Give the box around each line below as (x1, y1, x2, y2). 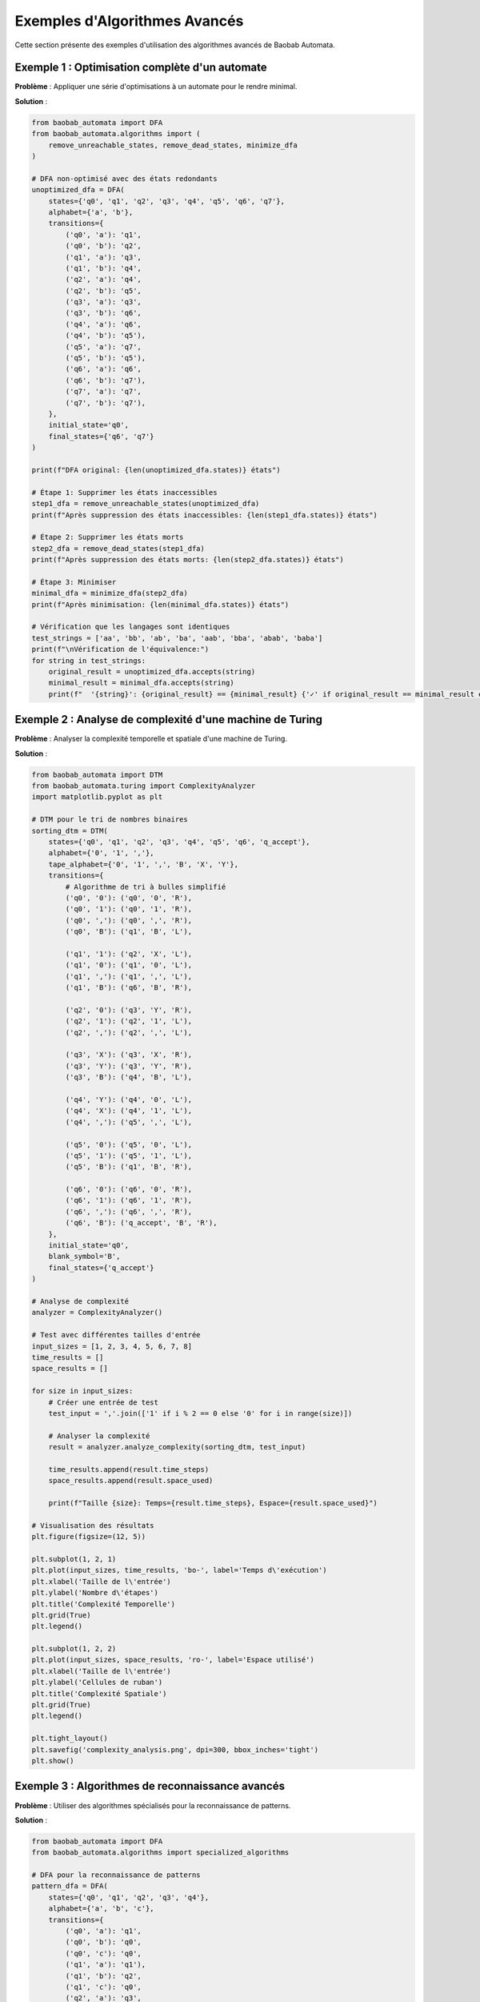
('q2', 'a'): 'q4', (65, 275, 142, 284)
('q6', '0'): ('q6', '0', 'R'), (65, 1185, 192, 1194)
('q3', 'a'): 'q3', (65, 297, 142, 307)
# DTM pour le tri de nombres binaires (31, 815, 188, 824)
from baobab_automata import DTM (31, 770, 163, 779)
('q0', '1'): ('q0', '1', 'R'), (65, 905, 192, 914)
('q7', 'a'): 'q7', (65, 387, 142, 396)
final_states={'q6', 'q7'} (48, 432, 155, 440)
